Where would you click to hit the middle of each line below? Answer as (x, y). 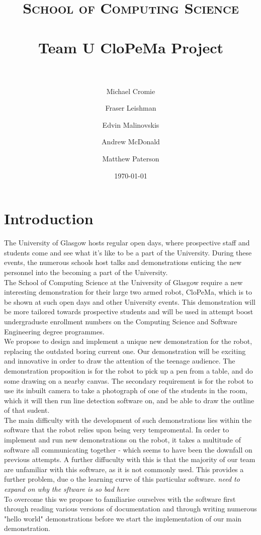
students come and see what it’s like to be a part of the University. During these (128, 252)
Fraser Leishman (131, 108)
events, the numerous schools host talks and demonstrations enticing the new (123, 262)
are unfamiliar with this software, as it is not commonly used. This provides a (124, 469)
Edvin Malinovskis (131, 124)
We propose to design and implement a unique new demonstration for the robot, (128, 341)
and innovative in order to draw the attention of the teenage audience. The (120, 361)
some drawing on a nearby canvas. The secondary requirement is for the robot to (129, 380)
